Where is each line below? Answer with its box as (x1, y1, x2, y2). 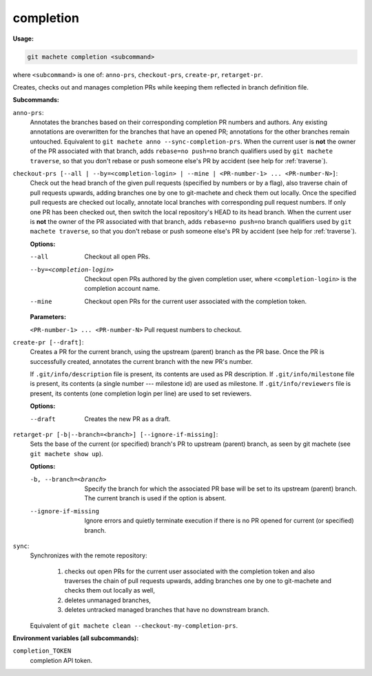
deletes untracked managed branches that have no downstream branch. (64, 606, 270, 614)
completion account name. (84, 285, 161, 293)
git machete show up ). (30, 449, 103, 458)
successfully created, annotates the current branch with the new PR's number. (30, 357, 253, 365)
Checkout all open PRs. (84, 252, 151, 261)
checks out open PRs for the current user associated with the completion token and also (64, 567, 315, 575)
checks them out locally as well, (64, 586, 155, 595)
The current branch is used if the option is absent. (84, 494, 227, 502)
